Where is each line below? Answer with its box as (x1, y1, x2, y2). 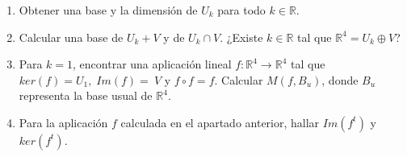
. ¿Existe (220, 28, 263, 45)
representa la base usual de (19, 87, 153, 104)
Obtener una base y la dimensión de (19, 2, 198, 18)
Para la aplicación (19, 114, 108, 130)
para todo (217, 2, 266, 18)
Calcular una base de (19, 28, 124, 45)
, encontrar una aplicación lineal (73, 56, 232, 72)
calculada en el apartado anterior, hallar (120, 114, 320, 130)
